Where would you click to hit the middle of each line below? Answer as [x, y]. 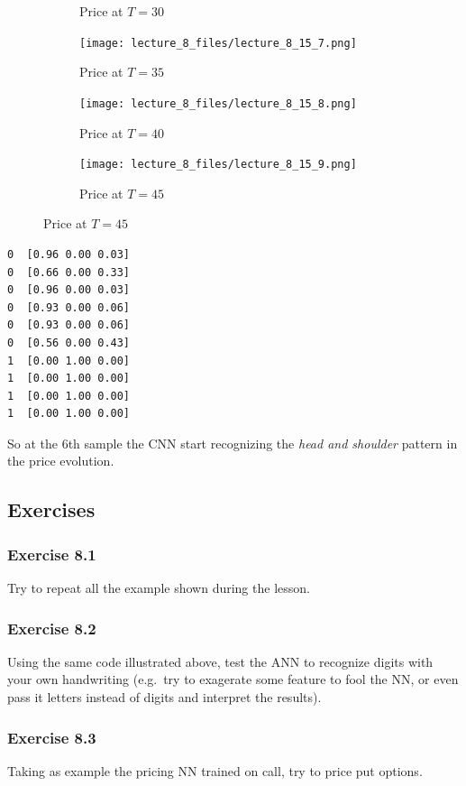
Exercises [51, 509]
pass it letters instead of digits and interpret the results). [164, 697]
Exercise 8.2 [52, 628]
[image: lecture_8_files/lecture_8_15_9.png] [218, 165]
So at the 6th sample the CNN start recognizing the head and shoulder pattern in [233, 443]
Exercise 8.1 [52, 554]
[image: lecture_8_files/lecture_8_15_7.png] [218, 43]
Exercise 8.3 [52, 737]
